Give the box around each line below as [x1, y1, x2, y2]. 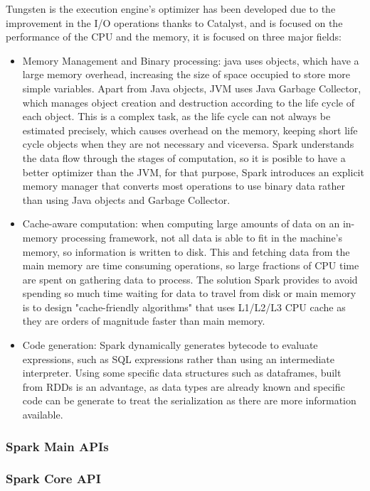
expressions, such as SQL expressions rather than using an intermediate [22, 351, 334, 366]
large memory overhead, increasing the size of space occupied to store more [22, 67, 350, 82]
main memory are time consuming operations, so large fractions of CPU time [22, 258, 359, 273]
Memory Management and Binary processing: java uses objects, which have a [22, 53, 359, 68]
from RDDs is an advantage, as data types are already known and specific [22, 379, 345, 394]
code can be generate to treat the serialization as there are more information [22, 393, 356, 408]
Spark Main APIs [6, 437, 109, 455]
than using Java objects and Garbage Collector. [22, 192, 231, 207]
